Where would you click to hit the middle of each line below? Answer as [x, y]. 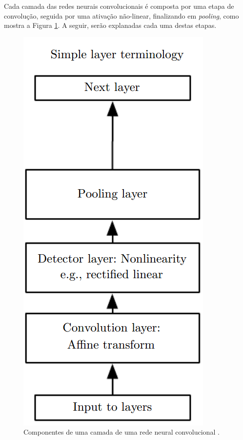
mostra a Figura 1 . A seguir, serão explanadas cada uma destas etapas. [110, 25]
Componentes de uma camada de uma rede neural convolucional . [121, 432]
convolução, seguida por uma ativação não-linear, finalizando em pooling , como [121, 15]
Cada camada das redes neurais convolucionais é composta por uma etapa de [119, 6]
